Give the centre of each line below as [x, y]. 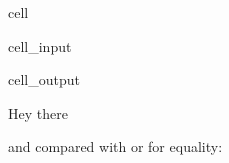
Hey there [38, 112]
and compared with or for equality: [115, 146]
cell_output [44, 79]
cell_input [40, 45]
